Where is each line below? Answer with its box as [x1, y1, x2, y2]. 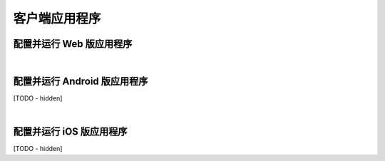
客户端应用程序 [13, 11, 101, 26]
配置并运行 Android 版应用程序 [13, 75, 148, 87]
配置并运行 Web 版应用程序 [13, 38, 133, 50]
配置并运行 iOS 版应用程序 [13, 125, 128, 138]
